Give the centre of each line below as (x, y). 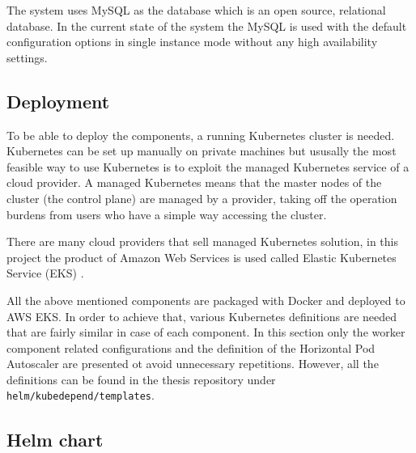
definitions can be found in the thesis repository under (141, 379)
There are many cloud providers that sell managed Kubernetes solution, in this (202, 241)
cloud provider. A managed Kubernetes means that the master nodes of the (194, 182)
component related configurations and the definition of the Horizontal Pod (191, 347)
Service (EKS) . (45, 273)
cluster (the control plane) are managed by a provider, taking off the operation (202, 198)
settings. (27, 57)
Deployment (58, 101)
